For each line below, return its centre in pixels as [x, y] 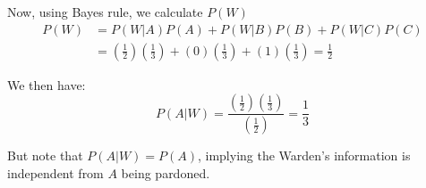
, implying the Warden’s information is [304, 155]
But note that [45, 155]
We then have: [47, 84]
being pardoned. [166, 172]
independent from [55, 172]
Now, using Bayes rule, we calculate [105, 12]
